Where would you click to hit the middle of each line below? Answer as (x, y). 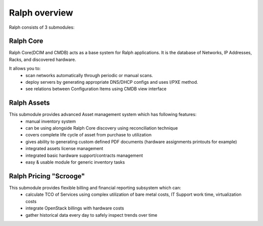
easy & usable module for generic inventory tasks (75, 162)
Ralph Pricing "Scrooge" (47, 176)
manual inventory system (51, 121)
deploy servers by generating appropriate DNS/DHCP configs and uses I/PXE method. (112, 82)
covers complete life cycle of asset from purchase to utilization (89, 135)
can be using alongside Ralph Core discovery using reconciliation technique (102, 128)
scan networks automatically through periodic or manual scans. (89, 75)
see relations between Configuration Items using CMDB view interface (96, 89)
